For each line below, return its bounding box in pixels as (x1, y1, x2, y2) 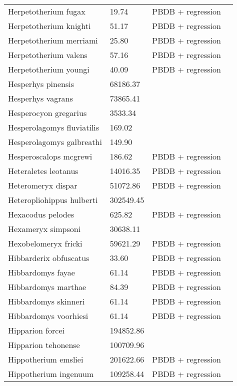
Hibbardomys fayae (8, 266, 75, 278)
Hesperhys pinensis (8, 78, 74, 89)
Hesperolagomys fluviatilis (8, 121, 99, 133)
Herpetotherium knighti (8, 20, 91, 31)
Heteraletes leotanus (8, 165, 78, 176)
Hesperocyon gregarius (8, 107, 87, 118)
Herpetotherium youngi (8, 63, 89, 75)
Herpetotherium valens (8, 49, 87, 60)
